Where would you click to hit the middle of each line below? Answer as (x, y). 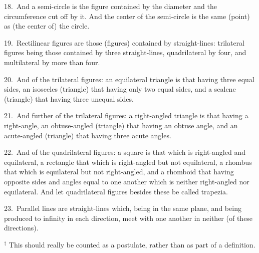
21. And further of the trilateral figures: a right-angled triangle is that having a (126, 115)
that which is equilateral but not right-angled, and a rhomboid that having (119, 172)
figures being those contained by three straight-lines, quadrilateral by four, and (125, 52)
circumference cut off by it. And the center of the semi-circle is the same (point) (127, 16)
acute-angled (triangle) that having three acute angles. (88, 135)
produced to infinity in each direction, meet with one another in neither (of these (128, 218)
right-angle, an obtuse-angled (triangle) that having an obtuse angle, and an (121, 125)
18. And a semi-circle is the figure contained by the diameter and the (110, 6)
